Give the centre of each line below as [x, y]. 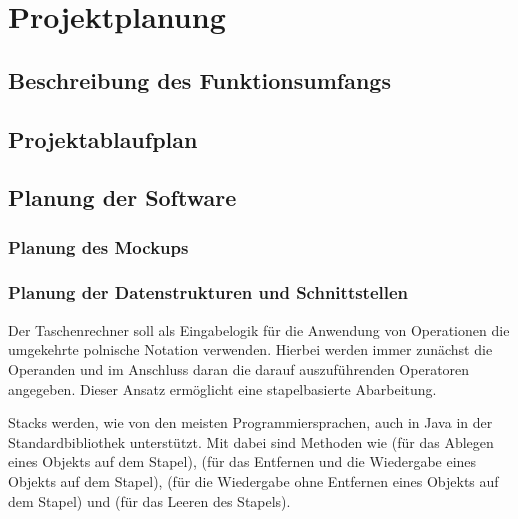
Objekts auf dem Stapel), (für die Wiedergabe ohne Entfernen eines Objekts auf [253, 480]
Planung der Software [122, 197]
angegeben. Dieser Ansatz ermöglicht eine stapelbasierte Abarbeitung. [222, 388]
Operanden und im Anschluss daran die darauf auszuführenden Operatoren [239, 368]
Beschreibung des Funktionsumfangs [199, 79]
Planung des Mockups [98, 246]
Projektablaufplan [103, 138]
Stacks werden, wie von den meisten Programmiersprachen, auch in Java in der [250, 422]
